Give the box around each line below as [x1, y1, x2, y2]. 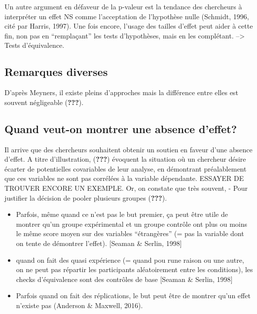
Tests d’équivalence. [4, 40, 65, 50]
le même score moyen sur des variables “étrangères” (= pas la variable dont [16, 228, 244, 239]
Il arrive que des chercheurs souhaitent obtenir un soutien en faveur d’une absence [4, 144, 253, 154]
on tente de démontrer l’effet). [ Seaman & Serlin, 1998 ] [16, 238, 182, 248]
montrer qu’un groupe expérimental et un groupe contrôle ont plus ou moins [16, 218, 248, 229]
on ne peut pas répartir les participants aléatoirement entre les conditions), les [16, 264, 253, 275]
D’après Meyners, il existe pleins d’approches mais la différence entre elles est [4, 87, 238, 98]
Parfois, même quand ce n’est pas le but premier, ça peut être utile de [16, 209, 228, 219]
